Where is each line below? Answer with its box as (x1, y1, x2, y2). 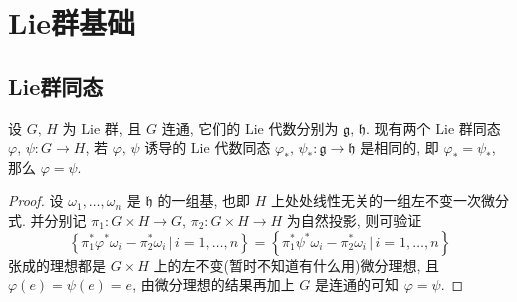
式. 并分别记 (8, 209, 87, 230)
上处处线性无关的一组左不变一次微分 (271, 190, 510, 211)
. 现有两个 (366, 117, 431, 138)
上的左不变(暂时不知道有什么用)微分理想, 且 (153, 254, 439, 275)
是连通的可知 (315, 274, 400, 295)
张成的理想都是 (8, 254, 106, 275)
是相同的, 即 (360, 137, 439, 158)
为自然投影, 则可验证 (286, 209, 422, 230)
